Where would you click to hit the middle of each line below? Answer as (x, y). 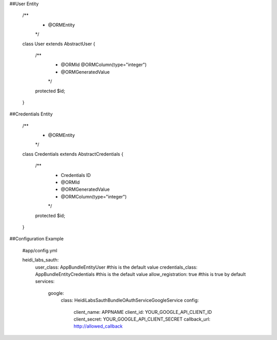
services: (45, 282)
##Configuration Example (37, 239)
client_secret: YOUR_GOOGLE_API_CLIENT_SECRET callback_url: (142, 319)
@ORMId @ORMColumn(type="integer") (104, 65)
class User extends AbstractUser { (59, 44)
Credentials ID (76, 175)
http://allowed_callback (98, 326)
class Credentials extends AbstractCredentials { (73, 154)
